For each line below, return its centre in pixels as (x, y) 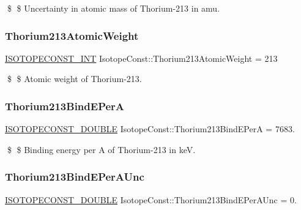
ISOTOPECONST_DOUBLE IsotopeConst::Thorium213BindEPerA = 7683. (150, 129)
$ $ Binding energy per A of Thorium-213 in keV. (101, 149)
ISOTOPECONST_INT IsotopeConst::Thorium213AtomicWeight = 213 (141, 58)
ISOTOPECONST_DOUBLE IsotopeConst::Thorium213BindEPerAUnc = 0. (151, 199)
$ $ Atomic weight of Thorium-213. (74, 79)
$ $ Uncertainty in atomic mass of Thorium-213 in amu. (113, 8)
